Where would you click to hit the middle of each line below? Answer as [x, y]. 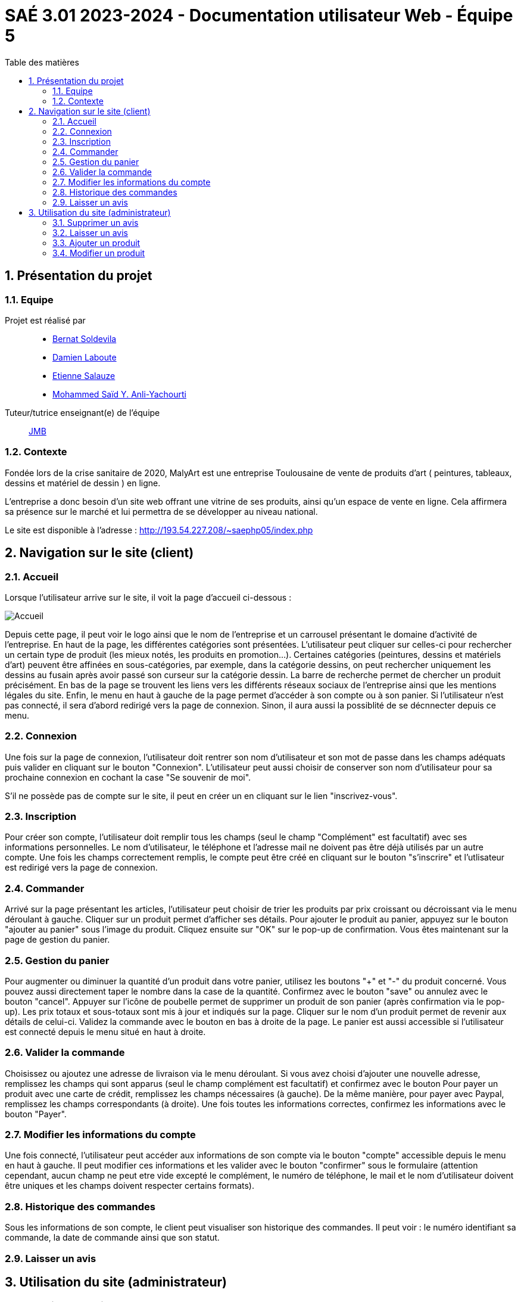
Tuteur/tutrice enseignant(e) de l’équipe [82, 412]
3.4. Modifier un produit [99, 253]
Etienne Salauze [84, 375]
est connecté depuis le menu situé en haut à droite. [105, 1031]
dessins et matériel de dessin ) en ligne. [83, 483]
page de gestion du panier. [57, 940]
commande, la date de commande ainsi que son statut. [112, 1238]
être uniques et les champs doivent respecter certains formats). [130, 1186]
